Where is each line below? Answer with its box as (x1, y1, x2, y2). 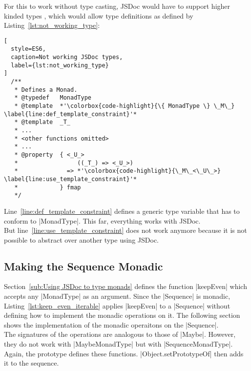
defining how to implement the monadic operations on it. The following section (4, 310, 240, 320)
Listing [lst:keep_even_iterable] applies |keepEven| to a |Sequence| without (4, 300, 230, 310)
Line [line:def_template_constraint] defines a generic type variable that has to (4, 206, 240, 216)
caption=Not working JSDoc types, (11, 54, 123, 61)
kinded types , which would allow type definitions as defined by (4, 10, 193, 21)
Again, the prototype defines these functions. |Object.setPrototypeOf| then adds (4, 348, 244, 358)
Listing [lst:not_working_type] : (4, 20, 100, 30)
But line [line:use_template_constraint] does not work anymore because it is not (4, 225, 247, 235)
